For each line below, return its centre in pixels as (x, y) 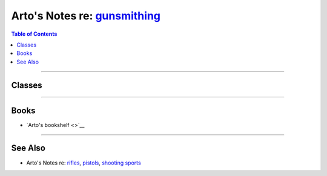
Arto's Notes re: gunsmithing (86, 16)
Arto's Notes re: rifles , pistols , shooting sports (84, 163)
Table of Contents (34, 34)
